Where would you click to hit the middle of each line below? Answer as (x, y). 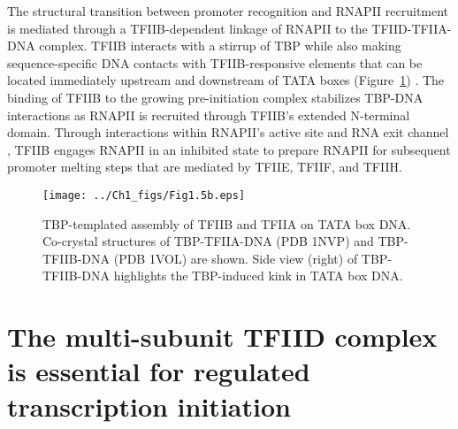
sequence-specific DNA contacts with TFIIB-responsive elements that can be (215, 62)
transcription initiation (149, 406)
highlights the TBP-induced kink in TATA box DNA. (258, 276)
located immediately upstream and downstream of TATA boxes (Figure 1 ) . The (226, 80)
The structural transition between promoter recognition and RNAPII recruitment (228, 11)
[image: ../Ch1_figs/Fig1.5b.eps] (144, 195)
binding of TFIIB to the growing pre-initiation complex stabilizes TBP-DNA (215, 97)
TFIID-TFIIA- (412, 28)
